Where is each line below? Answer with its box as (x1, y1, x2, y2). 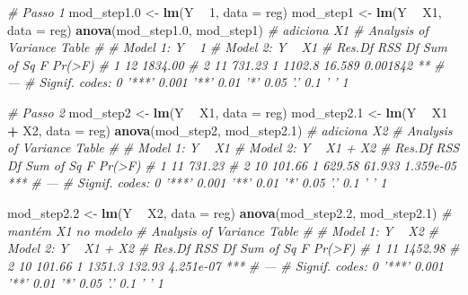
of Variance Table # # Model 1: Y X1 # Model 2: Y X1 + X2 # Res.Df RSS (7, 138, 460, 157)
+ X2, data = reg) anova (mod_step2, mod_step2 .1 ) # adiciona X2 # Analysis (7, 120, 453, 139)
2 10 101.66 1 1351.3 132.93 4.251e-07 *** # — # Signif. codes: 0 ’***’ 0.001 (7, 256, 444, 274)
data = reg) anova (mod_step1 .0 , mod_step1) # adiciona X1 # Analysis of (7, 20, 428, 39)
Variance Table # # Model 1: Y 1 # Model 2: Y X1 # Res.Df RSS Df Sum (7, 38, 447, 56)
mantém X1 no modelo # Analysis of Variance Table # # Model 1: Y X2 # (7, 221, 438, 239)
